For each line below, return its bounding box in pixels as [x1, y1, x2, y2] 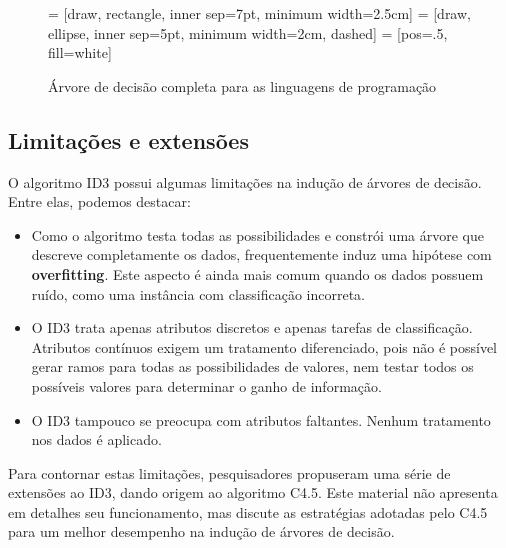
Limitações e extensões [8, 124, 249, 155]
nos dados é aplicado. [31, 429, 162, 450]
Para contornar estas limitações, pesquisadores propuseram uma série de [8, 462, 451, 483]
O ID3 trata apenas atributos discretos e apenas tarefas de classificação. [31, 317, 473, 338]
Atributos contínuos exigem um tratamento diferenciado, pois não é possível [31, 336, 498, 357]
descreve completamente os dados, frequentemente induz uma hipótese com [31, 244, 492, 265]
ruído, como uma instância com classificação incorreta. [31, 283, 366, 304]
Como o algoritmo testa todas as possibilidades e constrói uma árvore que [31, 224, 484, 245]
